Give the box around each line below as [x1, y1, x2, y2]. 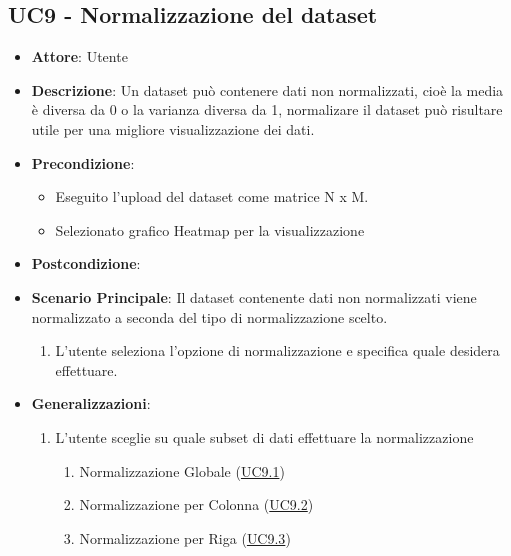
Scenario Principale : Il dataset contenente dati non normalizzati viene [31, 286, 477, 307]
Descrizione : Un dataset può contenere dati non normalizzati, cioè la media [31, 79, 504, 100]
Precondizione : [31, 152, 135, 173]
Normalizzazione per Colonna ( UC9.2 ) [79, 494, 314, 515]
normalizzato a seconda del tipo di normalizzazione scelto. [31, 306, 388, 327]
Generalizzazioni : [31, 393, 151, 414]
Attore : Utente [31, 46, 128, 67]
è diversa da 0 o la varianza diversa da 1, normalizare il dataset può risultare [31, 99, 503, 120]
